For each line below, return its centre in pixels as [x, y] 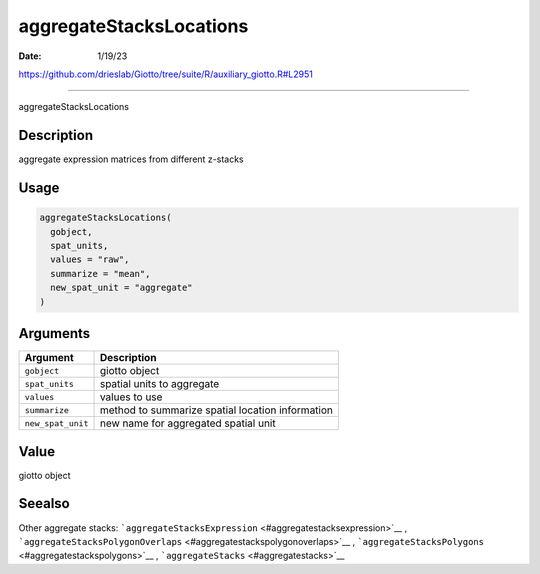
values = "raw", [90, 259]
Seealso [44, 503]
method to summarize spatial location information [216, 410]
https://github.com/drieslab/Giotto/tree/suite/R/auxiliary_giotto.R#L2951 [166, 74]
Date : [30, 56]
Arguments [54, 333]
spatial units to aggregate [159, 384]
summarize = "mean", [100, 273]
